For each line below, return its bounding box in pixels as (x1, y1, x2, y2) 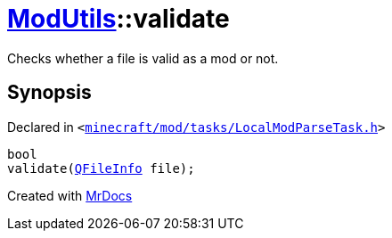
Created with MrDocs (7, 187, 133, 203)
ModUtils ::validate (7, 4, 230, 34)
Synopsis (7, 81, 92, 104)
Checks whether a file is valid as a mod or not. (7, 50, 279, 66)
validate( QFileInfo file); (7, 160, 195, 176)
